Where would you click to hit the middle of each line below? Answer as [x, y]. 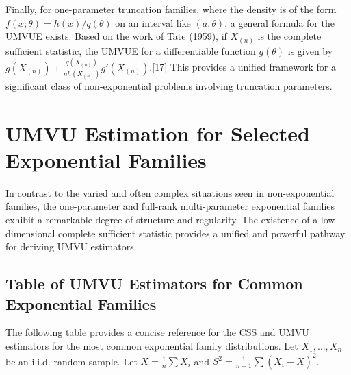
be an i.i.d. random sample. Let [71, 361]
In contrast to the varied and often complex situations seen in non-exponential [170, 192]
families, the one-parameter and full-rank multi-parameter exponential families [170, 206]
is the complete [289, 36]
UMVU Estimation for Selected [158, 133]
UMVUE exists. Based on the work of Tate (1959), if [116, 36]
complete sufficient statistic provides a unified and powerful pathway [202, 233]
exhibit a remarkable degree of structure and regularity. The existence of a [162, 220]
